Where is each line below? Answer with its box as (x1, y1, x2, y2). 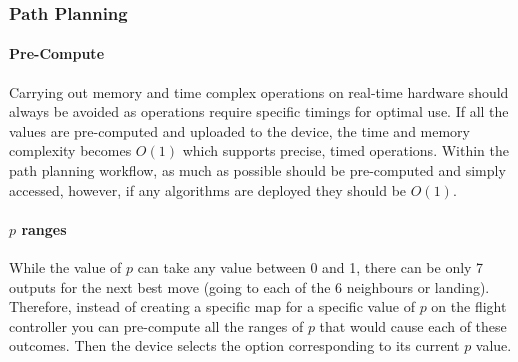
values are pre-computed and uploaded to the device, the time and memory (9, 120, 471, 141)
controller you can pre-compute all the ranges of (9, 315, 304, 336)
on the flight (431, 296, 507, 317)
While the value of (9, 257, 122, 277)
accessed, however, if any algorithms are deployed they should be (9, 179, 407, 200)
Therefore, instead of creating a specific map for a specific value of (9, 296, 415, 317)
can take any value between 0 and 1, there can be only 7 (137, 257, 484, 277)
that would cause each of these (319, 315, 507, 336)
